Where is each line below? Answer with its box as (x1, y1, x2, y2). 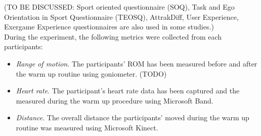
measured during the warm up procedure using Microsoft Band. (16, 95, 213, 106)
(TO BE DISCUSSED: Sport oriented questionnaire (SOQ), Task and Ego (4, 2, 235, 12)
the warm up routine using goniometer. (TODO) (16, 68, 167, 79)
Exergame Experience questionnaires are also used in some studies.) (4, 21, 214, 32)
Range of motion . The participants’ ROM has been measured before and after (16, 58, 257, 69)
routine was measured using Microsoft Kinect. (16, 122, 158, 132)
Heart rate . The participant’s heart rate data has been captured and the (16, 85, 240, 96)
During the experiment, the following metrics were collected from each (4, 31, 222, 42)
